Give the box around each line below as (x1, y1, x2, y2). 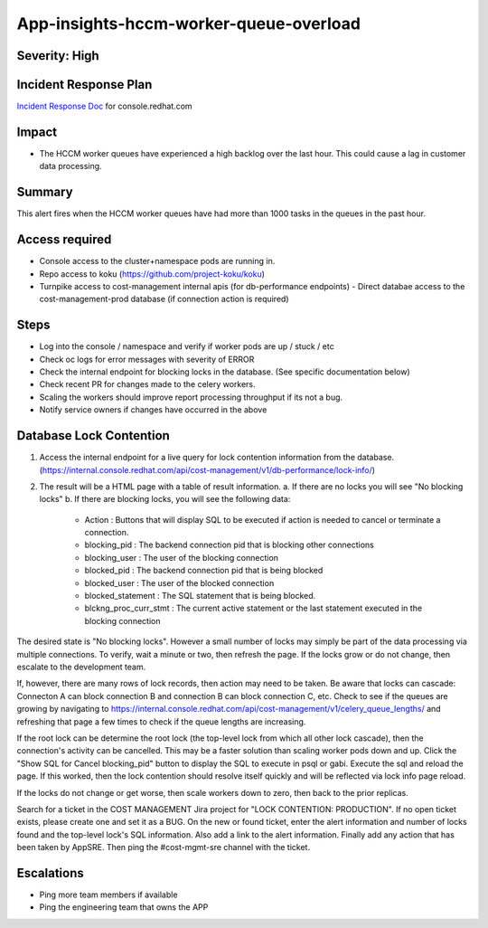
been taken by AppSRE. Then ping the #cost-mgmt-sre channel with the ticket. (16, 842, 311, 853)
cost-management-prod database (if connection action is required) (39, 294, 289, 305)
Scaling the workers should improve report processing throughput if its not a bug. (39, 392, 343, 402)
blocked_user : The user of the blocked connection (84, 577, 275, 588)
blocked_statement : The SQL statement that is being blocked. (84, 591, 316, 601)
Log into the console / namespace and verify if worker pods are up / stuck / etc (39, 341, 334, 352)
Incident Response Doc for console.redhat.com (16, 100, 193, 112)
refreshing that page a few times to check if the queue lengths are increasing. (16, 715, 306, 727)
